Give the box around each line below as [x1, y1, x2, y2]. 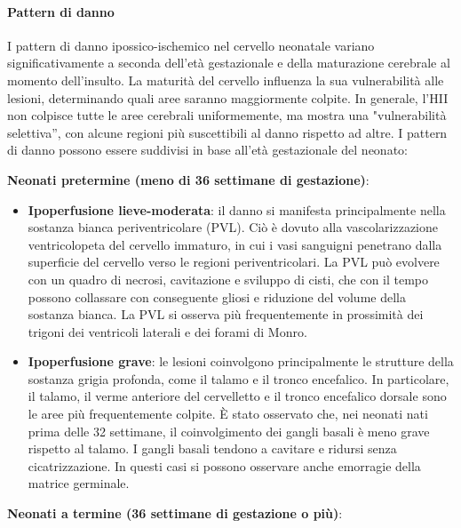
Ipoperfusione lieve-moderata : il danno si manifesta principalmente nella [28, 200, 446, 219]
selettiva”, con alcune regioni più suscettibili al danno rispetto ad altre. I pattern [7, 123, 448, 141]
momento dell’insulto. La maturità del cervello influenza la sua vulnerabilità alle [7, 70, 444, 89]
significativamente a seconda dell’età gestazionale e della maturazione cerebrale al [7, 53, 450, 72]
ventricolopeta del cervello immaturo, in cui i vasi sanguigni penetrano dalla [28, 235, 442, 253]
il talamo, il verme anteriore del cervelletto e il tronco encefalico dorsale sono [28, 387, 447, 405]
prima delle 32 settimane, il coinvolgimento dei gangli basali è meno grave [28, 421, 430, 440]
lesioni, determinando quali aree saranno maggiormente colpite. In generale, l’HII [7, 88, 449, 107]
